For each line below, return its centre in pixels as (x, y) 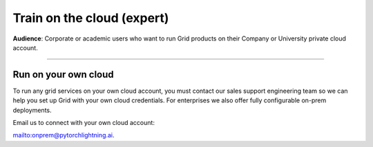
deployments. (32, 110)
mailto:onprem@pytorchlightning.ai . (64, 135)
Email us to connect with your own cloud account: (84, 123)
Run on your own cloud (63, 75)
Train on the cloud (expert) (91, 18)
